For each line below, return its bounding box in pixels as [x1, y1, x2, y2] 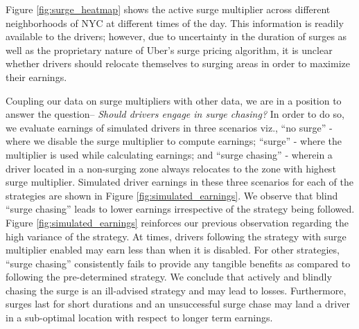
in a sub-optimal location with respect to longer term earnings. [6, 310, 273, 325]
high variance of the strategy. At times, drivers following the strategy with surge [6, 229, 347, 243]
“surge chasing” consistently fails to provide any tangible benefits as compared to [6, 256, 351, 270]
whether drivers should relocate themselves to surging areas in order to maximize [6, 56, 350, 71]
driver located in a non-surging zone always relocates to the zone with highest [6, 161, 336, 175]
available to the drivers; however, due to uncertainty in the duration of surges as [6, 29, 347, 44]
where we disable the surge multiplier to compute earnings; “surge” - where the [6, 134, 342, 148]
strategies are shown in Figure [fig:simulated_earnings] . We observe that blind [6, 188, 338, 202]
